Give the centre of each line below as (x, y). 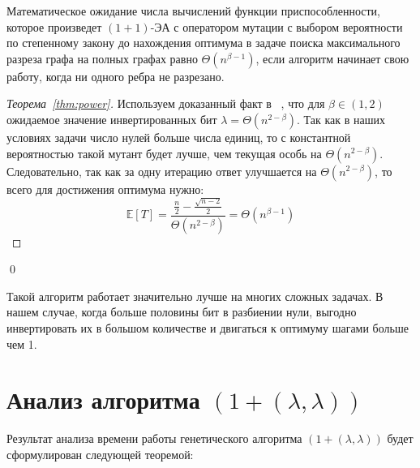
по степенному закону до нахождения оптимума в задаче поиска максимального (204, 43)
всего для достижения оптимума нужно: (105, 189)
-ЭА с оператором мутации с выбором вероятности (276, 26)
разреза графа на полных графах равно (102, 58)
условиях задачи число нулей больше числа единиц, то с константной (179, 137)
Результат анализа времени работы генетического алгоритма (154, 438)
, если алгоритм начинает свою (332, 58)
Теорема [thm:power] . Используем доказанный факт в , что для (166, 103)
